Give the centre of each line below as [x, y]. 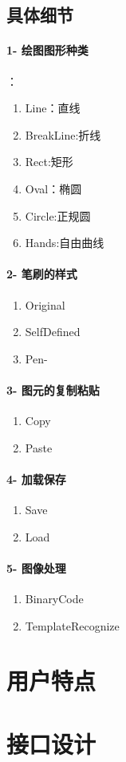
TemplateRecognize [72, 625]
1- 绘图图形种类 [47, 50]
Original [45, 304]
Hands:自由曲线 [65, 243]
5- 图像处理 [36, 567]
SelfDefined [53, 332]
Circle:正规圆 [58, 215]
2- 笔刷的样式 [42, 274]
